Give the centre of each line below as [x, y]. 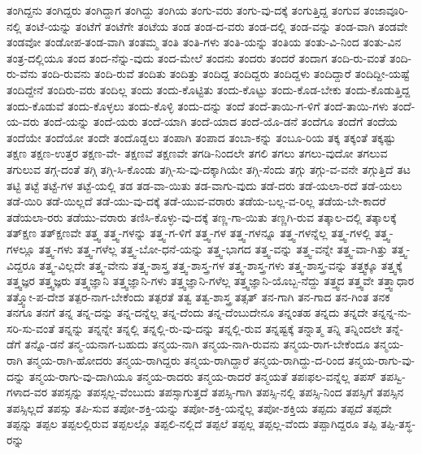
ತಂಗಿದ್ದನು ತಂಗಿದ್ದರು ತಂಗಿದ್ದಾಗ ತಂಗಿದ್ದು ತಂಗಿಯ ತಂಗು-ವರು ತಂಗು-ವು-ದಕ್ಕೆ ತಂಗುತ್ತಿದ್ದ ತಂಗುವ [183, 10]
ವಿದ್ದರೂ [21, 264]
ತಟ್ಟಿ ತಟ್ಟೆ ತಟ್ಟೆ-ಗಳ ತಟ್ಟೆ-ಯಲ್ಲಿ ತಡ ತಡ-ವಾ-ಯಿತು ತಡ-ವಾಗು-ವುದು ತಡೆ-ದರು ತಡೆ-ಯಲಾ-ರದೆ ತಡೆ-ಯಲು [204, 185]
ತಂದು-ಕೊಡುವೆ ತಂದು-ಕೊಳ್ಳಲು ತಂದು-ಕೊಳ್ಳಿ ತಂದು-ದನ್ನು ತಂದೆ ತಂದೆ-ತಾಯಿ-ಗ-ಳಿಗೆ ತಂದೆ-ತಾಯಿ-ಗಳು [198, 105]
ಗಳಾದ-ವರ [27, 392]
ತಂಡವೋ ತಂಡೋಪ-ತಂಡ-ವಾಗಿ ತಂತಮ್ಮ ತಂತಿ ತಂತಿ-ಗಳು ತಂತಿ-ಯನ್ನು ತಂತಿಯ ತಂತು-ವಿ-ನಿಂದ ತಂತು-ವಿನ [204, 42]
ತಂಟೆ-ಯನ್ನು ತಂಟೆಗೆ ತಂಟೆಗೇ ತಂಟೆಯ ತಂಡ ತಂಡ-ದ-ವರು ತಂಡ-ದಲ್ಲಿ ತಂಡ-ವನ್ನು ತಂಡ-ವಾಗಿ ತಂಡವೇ [217, 26]
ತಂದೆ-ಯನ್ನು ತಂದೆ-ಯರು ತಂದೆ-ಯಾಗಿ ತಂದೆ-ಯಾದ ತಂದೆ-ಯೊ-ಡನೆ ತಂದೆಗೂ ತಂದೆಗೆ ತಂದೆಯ [220, 121]
